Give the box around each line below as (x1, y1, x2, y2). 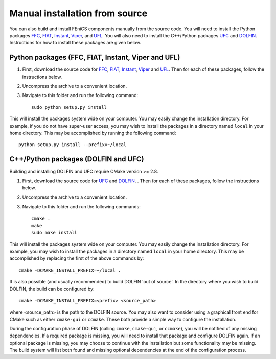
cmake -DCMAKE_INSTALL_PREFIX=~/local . (18, 267, 121, 273)
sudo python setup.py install (31, 104, 107, 110)
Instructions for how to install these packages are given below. (9, 40, 142, 46)
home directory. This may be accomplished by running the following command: (9, 130, 176, 136)
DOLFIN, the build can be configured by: (9, 286, 95, 292)
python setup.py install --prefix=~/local (18, 142, 127, 148)
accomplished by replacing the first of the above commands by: (9, 255, 144, 261)
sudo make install (31, 230, 78, 235)
